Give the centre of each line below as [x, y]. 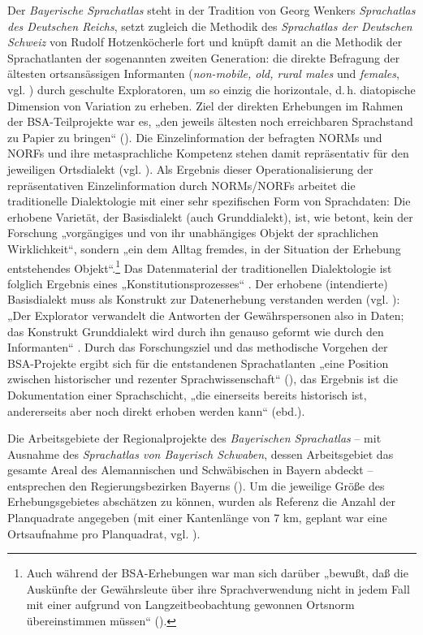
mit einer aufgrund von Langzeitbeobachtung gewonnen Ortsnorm [190, 605]
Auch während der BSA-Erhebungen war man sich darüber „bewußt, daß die [217, 573]
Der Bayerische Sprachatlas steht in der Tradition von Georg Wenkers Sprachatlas [211, 10]
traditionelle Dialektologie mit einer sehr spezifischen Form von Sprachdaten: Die [209, 201]
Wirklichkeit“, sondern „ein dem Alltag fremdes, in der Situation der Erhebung [204, 248]
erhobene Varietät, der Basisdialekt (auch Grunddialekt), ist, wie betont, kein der [210, 216]
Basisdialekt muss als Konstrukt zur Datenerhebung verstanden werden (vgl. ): [204, 299]
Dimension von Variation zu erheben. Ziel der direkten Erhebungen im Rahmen [205, 105]
